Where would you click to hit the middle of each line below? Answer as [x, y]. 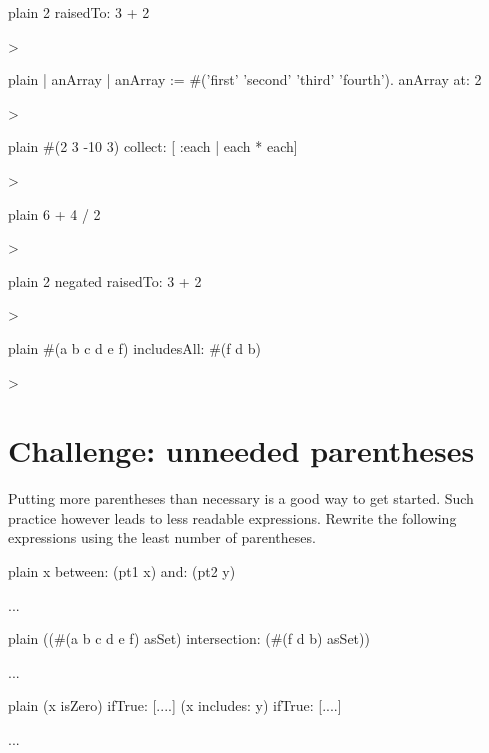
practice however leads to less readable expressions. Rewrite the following [232, 517]
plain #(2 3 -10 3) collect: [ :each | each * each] [153, 146]
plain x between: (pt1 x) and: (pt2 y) [122, 571]
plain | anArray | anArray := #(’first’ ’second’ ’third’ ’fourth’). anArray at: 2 [245, 79]
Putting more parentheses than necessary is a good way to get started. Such [241, 498]
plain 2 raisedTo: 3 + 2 [79, 12]
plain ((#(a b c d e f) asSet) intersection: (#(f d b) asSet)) [189, 638]
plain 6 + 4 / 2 [54, 213]
